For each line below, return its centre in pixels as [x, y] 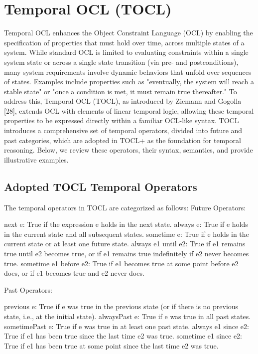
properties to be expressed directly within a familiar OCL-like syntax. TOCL [122, 120]
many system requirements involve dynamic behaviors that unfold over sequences [128, 72]
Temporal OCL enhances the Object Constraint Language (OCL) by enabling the [129, 33]
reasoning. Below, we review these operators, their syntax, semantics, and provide [129, 150]
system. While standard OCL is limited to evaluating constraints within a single [126, 52]
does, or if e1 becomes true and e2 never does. [74, 273]
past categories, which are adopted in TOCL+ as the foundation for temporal [123, 140]
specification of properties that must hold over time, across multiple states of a [124, 42]
